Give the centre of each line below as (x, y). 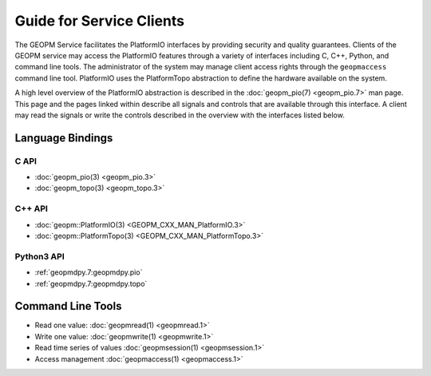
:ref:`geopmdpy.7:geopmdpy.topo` (91, 283)
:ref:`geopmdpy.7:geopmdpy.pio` (89, 272)
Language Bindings (64, 138)
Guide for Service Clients (100, 21)
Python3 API (40, 256)
